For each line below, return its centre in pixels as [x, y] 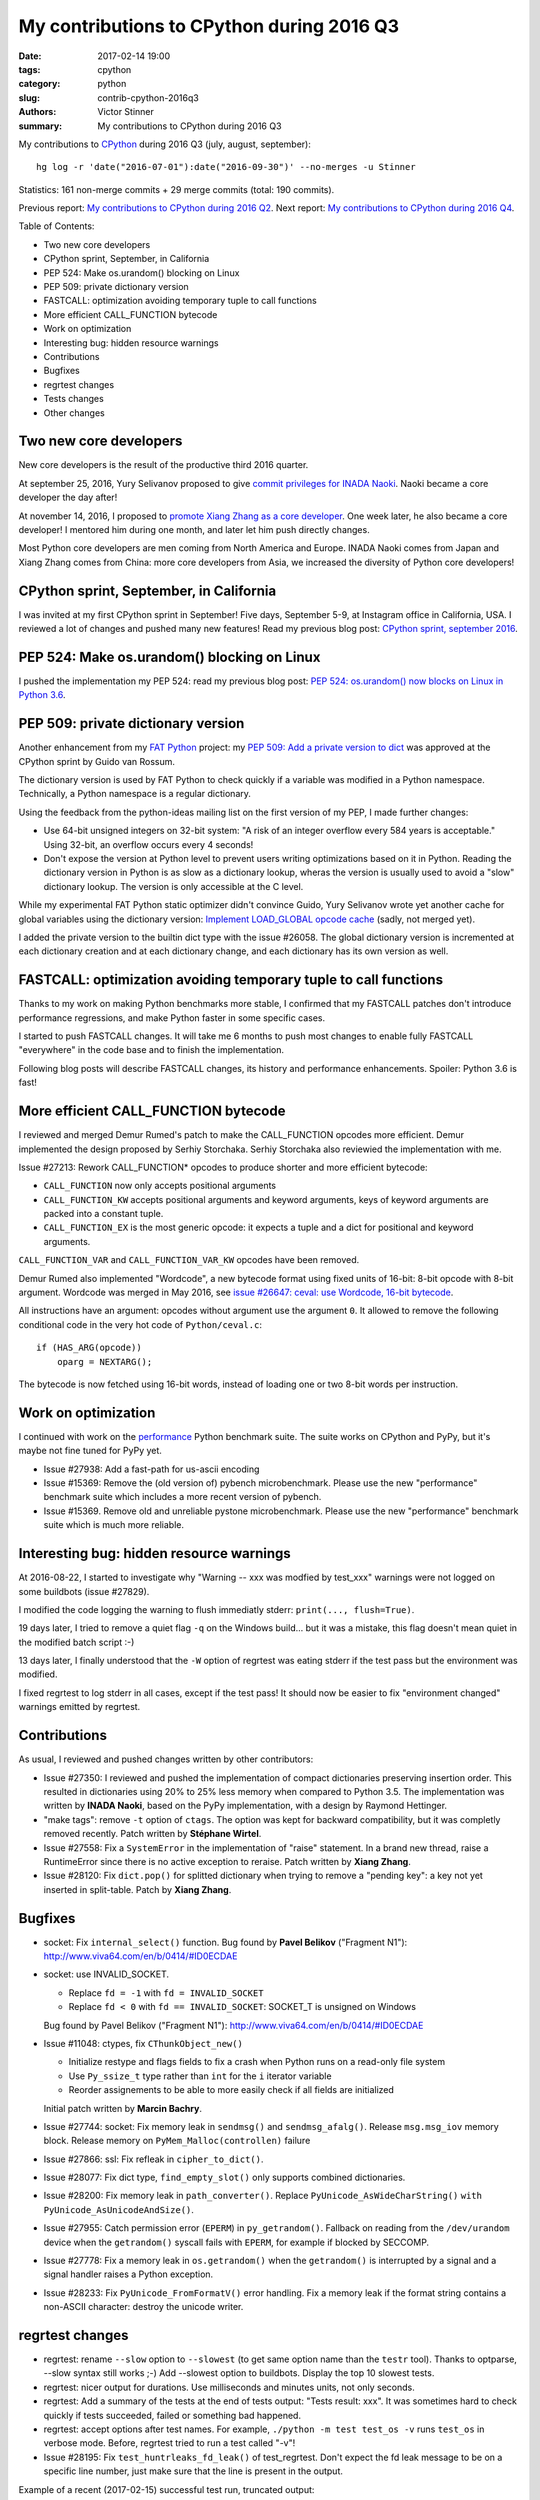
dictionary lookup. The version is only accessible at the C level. [173, 886]
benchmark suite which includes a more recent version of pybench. [182, 1497]
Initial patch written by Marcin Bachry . [122, 2108]
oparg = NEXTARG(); [104, 1361]
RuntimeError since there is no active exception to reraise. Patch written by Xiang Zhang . [227, 1861]
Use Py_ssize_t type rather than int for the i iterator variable [200, 2076]
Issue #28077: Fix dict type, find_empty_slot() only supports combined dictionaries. [224, 2177]
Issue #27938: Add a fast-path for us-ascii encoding [151, 1469]
